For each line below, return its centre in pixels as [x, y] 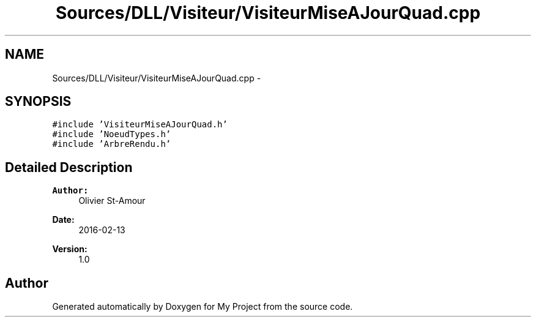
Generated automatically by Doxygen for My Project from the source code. [203, 307]
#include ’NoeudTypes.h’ [112, 134]
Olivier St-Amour [112, 201]
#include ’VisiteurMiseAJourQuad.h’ [140, 125]
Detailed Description [69, 167]
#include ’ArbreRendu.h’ [112, 144]
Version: [70, 249]
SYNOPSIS [38, 102]
